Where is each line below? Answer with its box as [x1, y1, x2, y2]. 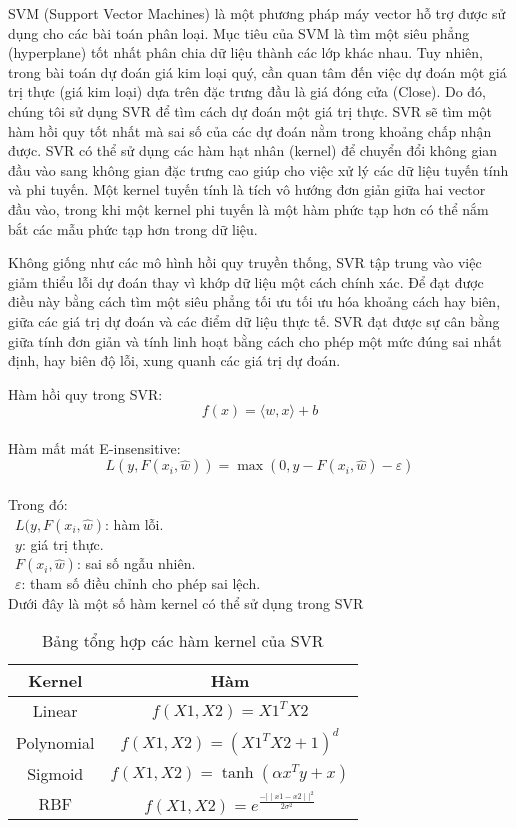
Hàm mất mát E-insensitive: [8, 437, 181, 458]
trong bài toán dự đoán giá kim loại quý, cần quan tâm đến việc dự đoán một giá [8, 61, 507, 82]
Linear [32, 699, 78, 723]
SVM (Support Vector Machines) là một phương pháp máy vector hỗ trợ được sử [8, 3, 506, 23]
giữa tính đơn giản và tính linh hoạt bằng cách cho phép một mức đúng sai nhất [8, 330, 502, 351]
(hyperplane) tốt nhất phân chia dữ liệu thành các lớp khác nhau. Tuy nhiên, [8, 42, 483, 63]
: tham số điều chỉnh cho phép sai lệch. [21, 573, 261, 594]
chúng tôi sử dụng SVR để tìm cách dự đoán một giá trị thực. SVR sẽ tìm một [8, 100, 492, 121]
